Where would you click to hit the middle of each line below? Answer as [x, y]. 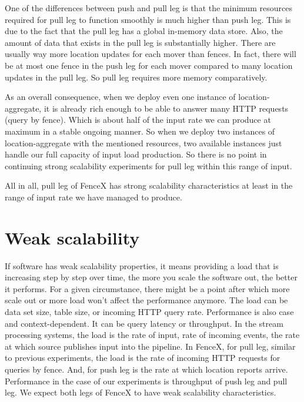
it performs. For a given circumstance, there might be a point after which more [147, 288]
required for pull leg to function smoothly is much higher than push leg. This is [148, 19]
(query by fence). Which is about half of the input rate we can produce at [138, 120]
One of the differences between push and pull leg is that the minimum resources [148, 8]
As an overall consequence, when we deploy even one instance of [120, 97]
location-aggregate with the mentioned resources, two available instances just [143, 143]
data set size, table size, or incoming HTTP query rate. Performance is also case [149, 311]
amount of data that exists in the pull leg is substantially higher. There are [140, 42]
